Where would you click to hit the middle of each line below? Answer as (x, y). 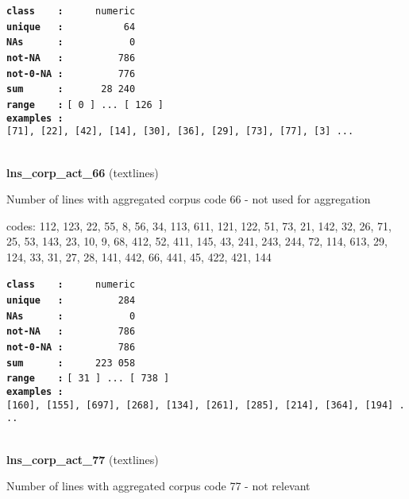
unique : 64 (71, 27)
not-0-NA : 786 (71, 348)
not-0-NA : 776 (71, 73)
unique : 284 (71, 301)
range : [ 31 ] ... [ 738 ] (88, 379)
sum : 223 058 (71, 363)
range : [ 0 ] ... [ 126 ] (85, 104)
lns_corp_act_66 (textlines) (83, 172)
